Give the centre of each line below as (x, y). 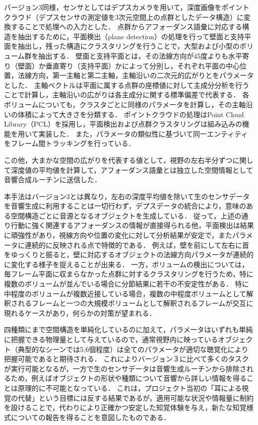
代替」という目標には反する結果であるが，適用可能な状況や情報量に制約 (136, 397)
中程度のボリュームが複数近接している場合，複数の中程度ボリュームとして (125, 293)
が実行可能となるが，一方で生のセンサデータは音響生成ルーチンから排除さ (125, 368)
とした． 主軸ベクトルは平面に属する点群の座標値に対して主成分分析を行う (127, 85)
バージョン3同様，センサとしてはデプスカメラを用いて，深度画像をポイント (127, 7)
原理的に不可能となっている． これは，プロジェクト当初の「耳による (130, 388)
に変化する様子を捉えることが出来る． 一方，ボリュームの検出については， (127, 264)
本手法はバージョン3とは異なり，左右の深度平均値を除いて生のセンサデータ (127, 196)
